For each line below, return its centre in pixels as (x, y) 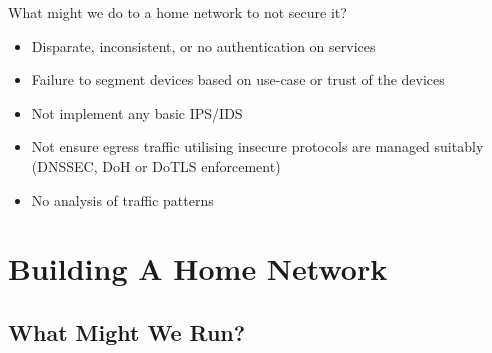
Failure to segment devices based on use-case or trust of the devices (238, 79)
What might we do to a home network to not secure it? (177, 12)
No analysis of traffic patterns (122, 199)
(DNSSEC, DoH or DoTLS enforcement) (156, 165)
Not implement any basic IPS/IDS (137, 112)
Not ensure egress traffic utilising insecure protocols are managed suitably (257, 146)
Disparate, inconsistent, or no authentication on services (203, 45)
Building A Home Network (198, 268)
